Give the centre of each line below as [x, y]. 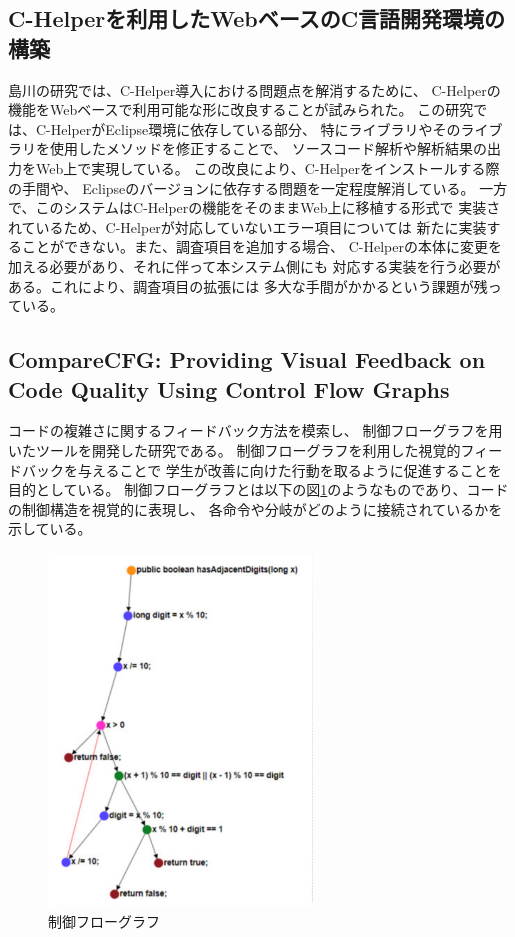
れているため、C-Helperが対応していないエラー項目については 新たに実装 [247, 226]
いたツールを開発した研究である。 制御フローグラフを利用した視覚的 [234, 449]
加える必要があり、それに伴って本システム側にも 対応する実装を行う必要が [254, 265]
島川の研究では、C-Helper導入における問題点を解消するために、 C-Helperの [254, 89]
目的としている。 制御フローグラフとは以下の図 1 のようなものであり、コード [258, 489]
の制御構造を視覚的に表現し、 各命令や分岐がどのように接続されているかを [255, 508]
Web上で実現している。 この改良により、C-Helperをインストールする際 [267, 167]
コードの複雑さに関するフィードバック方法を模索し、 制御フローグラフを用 [255, 430]
